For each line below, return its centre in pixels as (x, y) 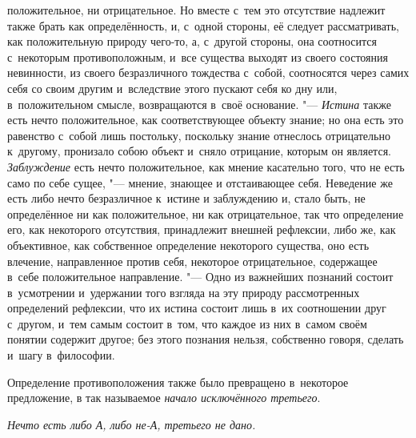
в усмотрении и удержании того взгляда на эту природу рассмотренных (184, 292)
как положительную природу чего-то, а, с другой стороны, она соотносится (192, 41)
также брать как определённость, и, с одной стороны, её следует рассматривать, (203, 25)
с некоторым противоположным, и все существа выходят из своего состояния (198, 56)
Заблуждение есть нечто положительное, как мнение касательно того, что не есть (206, 166)
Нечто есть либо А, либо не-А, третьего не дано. (132, 424)
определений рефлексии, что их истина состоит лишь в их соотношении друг (197, 308)
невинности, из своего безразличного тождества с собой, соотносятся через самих (208, 72)
